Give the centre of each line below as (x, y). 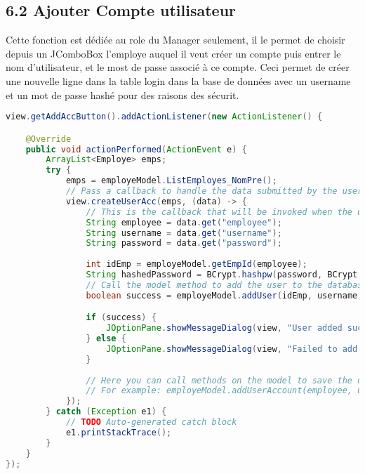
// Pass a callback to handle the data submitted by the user (214, 191)
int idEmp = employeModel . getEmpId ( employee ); (197, 264)
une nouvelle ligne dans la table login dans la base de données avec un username (178, 80)
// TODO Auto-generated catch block (151, 422)
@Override (48, 139)
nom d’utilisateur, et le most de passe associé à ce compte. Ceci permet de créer (178, 67)
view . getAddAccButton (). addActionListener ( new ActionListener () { (164, 117)
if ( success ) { (121, 318)
